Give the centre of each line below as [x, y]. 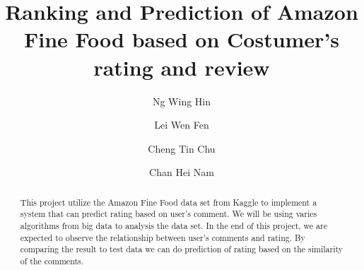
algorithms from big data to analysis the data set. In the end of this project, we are [174, 225]
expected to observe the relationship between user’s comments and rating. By [163, 237]
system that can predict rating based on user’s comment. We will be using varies [169, 214]
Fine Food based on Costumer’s [182, 39]
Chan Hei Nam [182, 172]
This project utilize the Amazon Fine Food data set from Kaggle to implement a [169, 202]
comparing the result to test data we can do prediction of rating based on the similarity [182, 249]
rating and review [182, 67]
